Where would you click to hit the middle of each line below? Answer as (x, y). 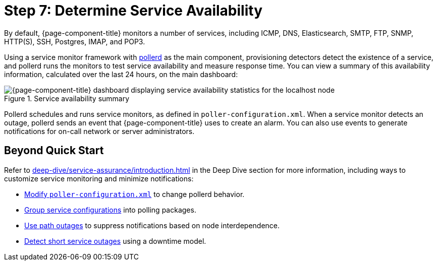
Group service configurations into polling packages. (110, 210)
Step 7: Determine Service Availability (133, 11)
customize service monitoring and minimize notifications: (99, 178)
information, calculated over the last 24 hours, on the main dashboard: (121, 74)
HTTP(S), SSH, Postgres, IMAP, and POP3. (75, 41)
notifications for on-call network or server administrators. (99, 131)
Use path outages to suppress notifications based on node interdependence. (152, 225)
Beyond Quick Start (54, 151)
